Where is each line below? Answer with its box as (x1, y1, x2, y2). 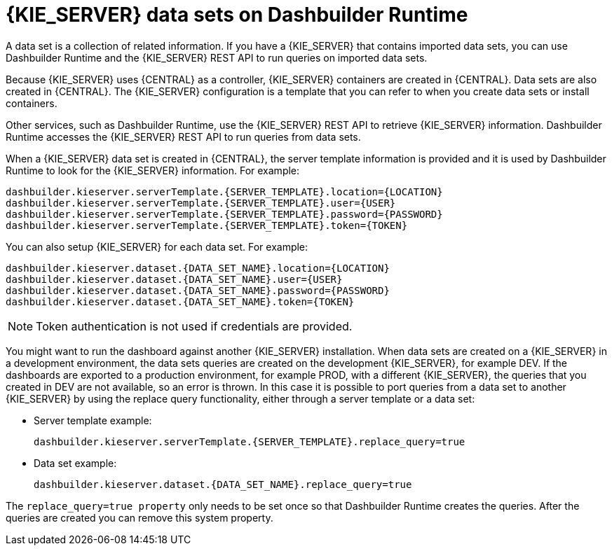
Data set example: (34, 456, 117, 469)
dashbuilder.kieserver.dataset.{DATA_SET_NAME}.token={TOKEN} (6, 295, 355, 307)
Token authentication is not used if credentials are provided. (36, 319, 353, 333)
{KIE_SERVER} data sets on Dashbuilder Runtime (6, 3, 468, 27)
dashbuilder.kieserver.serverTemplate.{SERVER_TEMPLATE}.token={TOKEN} (6, 219, 408, 231)
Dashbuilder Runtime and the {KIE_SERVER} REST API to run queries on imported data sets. (6, 51, 428, 64)
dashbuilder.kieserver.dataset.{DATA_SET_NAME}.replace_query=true (34, 478, 412, 490)
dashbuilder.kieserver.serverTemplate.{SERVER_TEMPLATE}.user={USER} (6, 197, 396, 209)
